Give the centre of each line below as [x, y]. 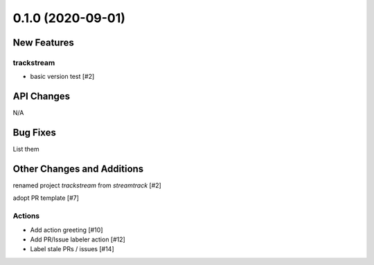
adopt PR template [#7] [46, 198]
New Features [43, 43]
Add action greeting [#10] [66, 230]
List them [26, 149]
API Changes [42, 97]
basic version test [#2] [62, 77]
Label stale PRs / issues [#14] [72, 249]
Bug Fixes [35, 132]
